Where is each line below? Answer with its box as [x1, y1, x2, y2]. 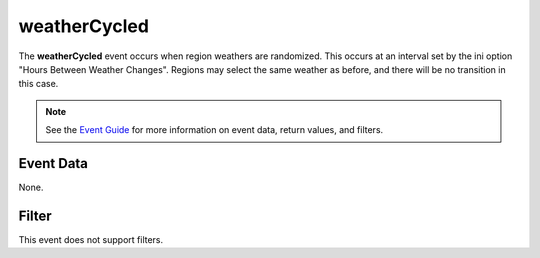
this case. [18, 78, 59, 90]
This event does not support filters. [18, 233, 164, 245]
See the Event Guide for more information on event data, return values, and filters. [45, 124, 384, 136]
